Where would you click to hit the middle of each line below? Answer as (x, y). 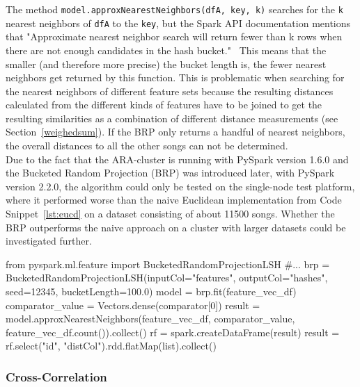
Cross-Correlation (56, 376)
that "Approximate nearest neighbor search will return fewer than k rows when (174, 36)
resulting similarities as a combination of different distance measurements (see (172, 118)
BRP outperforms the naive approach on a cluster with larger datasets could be (176, 227)
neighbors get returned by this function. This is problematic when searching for (175, 77)
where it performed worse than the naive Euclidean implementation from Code (174, 200)
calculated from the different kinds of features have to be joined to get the (164, 105)
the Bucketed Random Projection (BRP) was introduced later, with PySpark (170, 173)
